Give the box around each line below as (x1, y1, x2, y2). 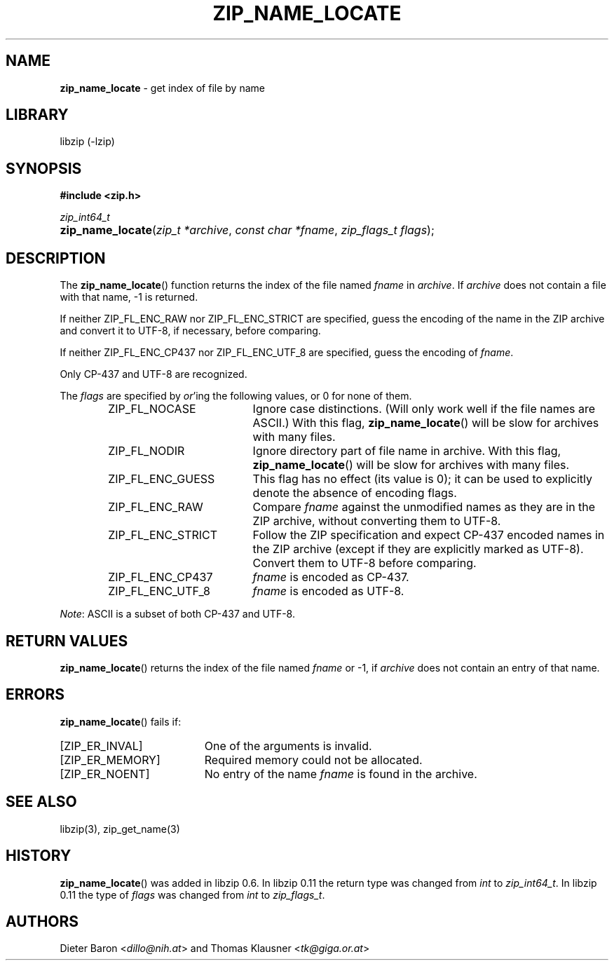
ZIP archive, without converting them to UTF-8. (252, 514, 501, 529)
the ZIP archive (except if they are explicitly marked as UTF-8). (252, 542, 584, 557)
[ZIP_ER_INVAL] (60, 738, 143, 753)
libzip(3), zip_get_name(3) (60, 822, 180, 835)
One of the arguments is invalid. (204, 738, 372, 753)
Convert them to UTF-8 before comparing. (252, 556, 477, 571)
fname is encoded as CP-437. (252, 570, 409, 585)
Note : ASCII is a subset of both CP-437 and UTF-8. (60, 608, 295, 620)
